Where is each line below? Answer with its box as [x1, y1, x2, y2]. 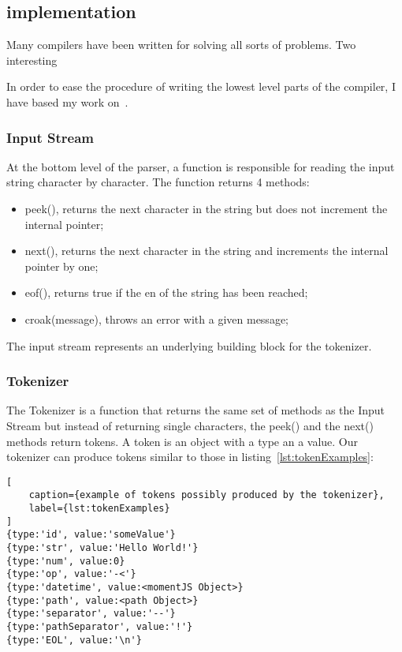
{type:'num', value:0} [6, 555, 125, 567]
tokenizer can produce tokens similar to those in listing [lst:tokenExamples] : [6, 448, 374, 465]
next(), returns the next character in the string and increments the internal [24, 242, 389, 259]
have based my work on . [6, 93, 128, 110]
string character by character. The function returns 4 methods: [6, 174, 310, 190]
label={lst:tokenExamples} [28, 503, 170, 515]
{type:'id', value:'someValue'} [6, 529, 176, 541]
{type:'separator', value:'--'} [6, 608, 176, 620]
